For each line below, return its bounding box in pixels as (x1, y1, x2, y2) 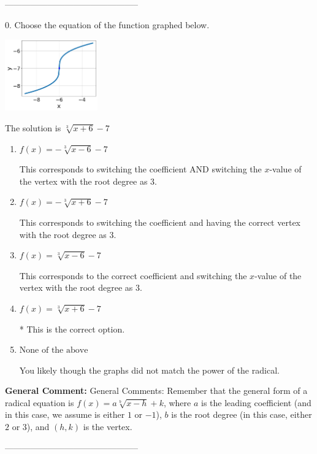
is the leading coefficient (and (201, 396, 311, 409)
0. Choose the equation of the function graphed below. (5, 18, 210, 31)
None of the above (19, 346, 88, 355)
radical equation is (5, 396, 74, 409)
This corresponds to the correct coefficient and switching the (19, 269, 247, 282)
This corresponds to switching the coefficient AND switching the (19, 163, 262, 175)
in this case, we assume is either (5, 408, 125, 421)
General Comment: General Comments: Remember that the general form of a (5, 384, 308, 397)
